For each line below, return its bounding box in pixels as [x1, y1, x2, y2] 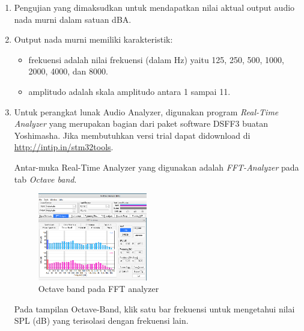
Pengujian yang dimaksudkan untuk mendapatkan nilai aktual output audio [14, 1, 295, 13]
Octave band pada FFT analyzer [38, 282, 159, 295]
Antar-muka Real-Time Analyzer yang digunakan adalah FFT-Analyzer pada [14, 160, 299, 173]
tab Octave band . [14, 172, 77, 185]
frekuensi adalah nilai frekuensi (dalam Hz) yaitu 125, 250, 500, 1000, [28, 53, 284, 65]
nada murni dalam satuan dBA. [14, 13, 132, 25]
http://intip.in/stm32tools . [14, 141, 114, 153]
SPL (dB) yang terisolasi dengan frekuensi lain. [14, 314, 189, 327]
